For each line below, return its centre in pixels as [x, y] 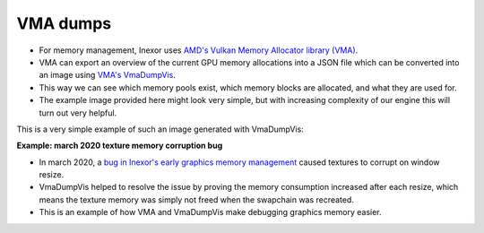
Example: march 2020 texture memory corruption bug [120, 146]
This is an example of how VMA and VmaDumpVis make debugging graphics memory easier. [210, 212]
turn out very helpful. [78, 113]
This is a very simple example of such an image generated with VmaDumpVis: [160, 129]
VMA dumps [64, 23]
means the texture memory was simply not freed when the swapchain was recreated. [196, 199]
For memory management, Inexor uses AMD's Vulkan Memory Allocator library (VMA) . [199, 50]
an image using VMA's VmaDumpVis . [108, 75]
